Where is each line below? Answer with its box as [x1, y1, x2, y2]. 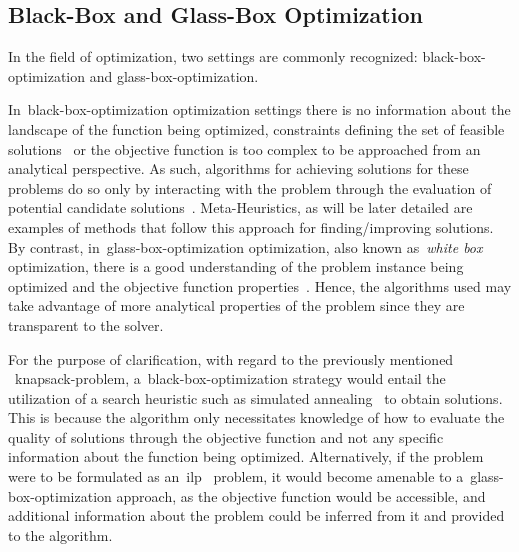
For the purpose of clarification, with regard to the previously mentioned [8, 348, 454, 369]
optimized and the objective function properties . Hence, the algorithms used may [8, 275, 512, 296]
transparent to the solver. [8, 314, 164, 335]
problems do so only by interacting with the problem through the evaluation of [8, 177, 492, 198]
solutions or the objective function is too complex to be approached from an [8, 138, 481, 159]
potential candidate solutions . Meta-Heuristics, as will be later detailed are [8, 197, 473, 218]
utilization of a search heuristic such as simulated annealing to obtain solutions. [8, 387, 503, 408]
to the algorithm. [8, 524, 113, 545]
